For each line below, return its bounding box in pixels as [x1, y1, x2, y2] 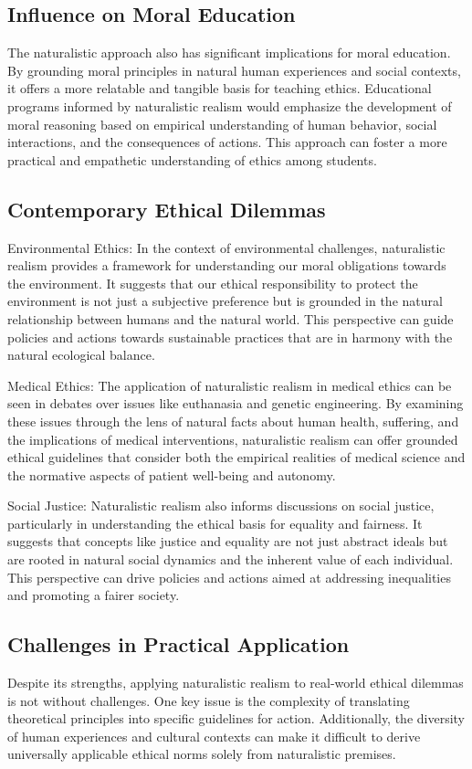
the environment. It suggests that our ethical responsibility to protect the [7, 273, 418, 292]
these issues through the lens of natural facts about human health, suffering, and [7, 411, 459, 430]
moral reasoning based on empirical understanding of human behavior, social [7, 114, 437, 133]
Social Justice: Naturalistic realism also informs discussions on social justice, [7, 496, 435, 515]
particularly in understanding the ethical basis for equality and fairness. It [7, 513, 423, 532]
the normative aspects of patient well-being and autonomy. [7, 465, 336, 484]
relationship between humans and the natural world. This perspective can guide [7, 309, 454, 328]
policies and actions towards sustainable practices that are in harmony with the [7, 327, 453, 346]
